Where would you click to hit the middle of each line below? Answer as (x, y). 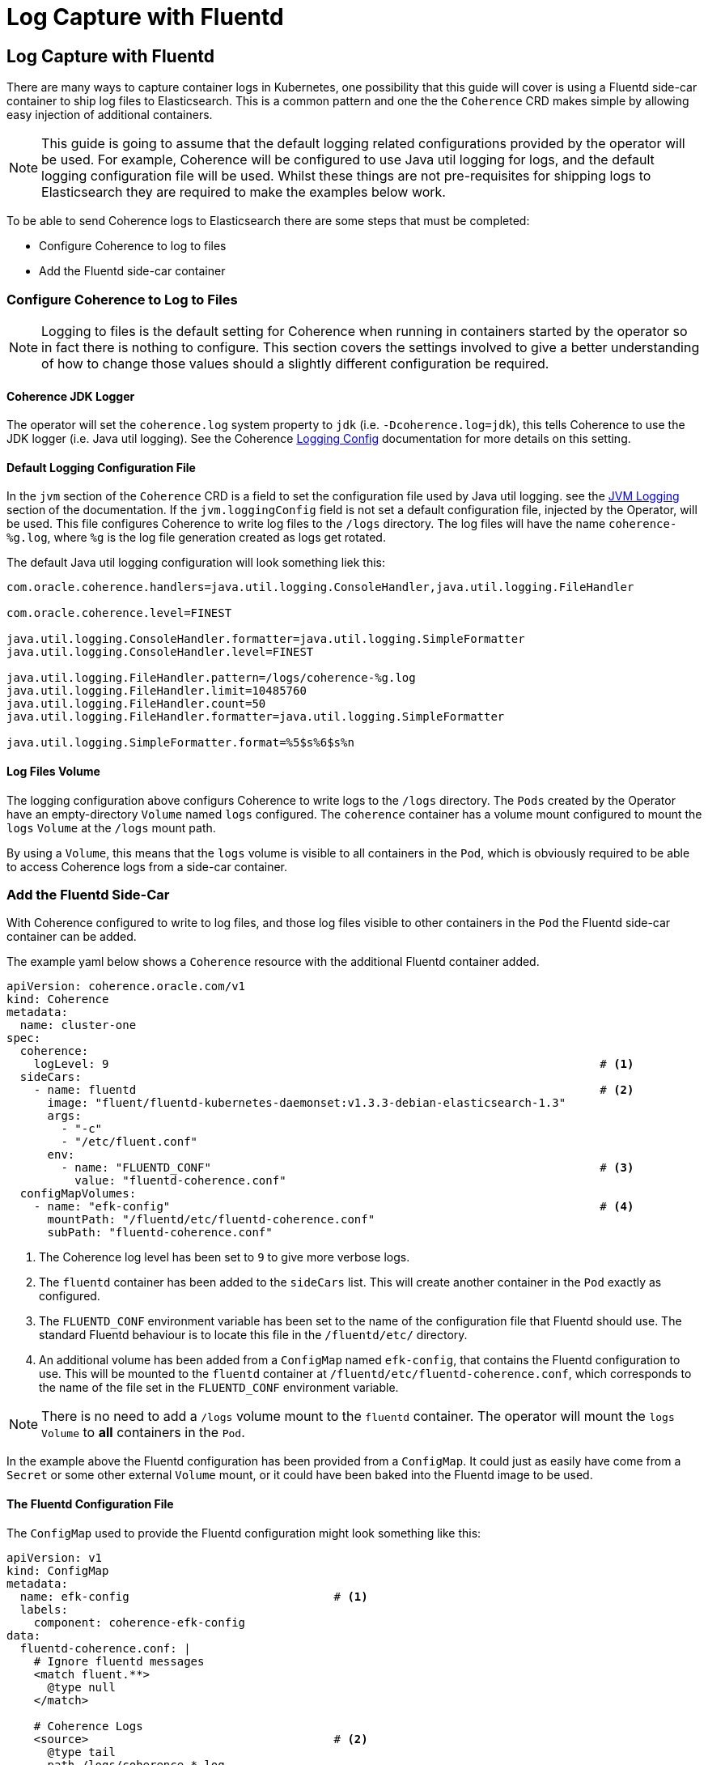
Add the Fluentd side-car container (132, 271)
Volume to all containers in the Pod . (143, 1433)
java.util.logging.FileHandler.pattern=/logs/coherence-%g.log (211, 678)
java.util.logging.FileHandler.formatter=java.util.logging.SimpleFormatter (256, 717)
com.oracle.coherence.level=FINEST (119, 613)
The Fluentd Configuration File (90, 1503)
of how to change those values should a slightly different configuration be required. (295, 363)
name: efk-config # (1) (194, 1596)
